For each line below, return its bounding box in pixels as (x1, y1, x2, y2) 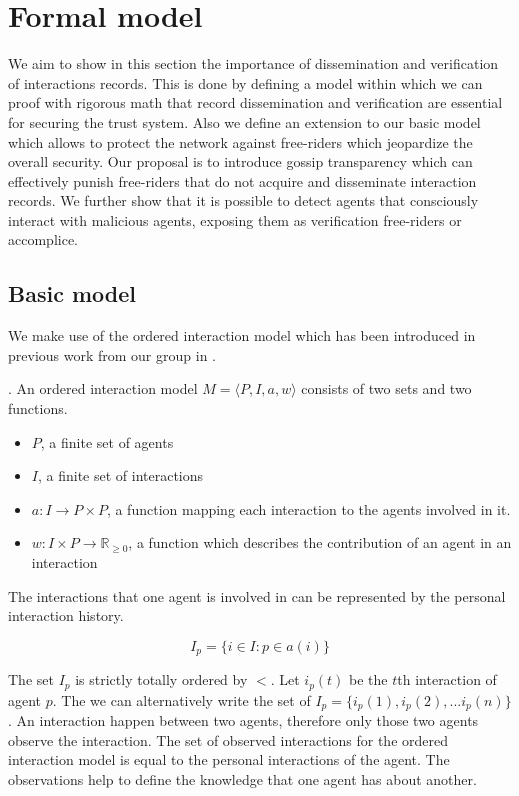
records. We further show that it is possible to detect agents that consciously (8, 190, 479, 211)
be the (349, 669, 388, 690)
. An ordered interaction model (8, 378, 198, 399)
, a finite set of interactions (37, 465, 204, 486)
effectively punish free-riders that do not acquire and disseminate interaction (8, 170, 477, 191)
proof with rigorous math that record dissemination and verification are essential (8, 92, 503, 113)
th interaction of (397, 669, 497, 690)
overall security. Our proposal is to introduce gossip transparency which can (8, 151, 473, 172)
